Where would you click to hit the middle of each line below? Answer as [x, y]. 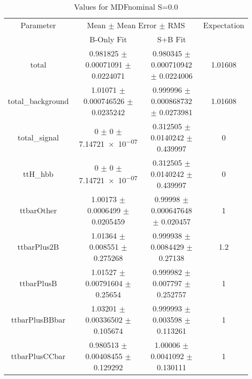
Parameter [38, 25]
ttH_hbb [38, 174]
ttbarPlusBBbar [38, 319]
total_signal [38, 137]
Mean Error [137, 25]
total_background [38, 101]
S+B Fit [172, 39]
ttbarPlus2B [38, 247]
